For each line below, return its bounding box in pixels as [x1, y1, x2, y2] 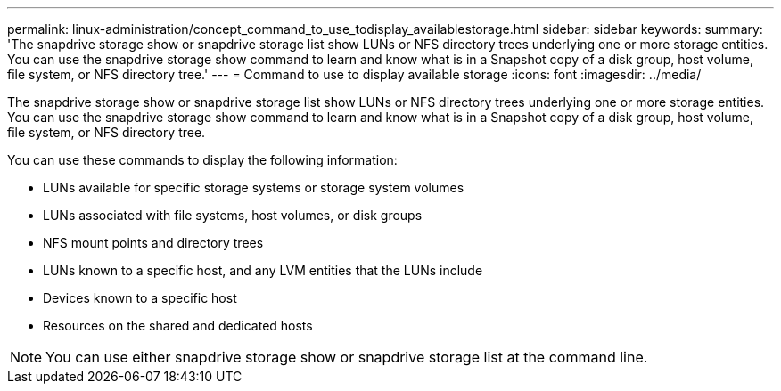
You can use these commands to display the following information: [7, 152, 398, 167]
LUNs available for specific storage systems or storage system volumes [43, 180, 464, 195]
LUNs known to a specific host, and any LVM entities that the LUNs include [43, 263, 483, 278]
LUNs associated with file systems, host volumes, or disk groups [43, 208, 423, 223]
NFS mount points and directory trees [43, 235, 264, 250]
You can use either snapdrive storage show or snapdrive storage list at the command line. [45, 348, 648, 366]
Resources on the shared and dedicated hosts [43, 318, 313, 333]
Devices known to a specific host [43, 290, 237, 305]
